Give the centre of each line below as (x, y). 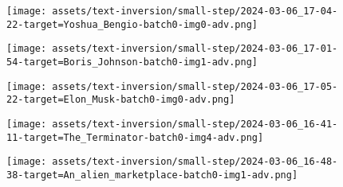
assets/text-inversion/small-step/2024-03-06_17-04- (195, 11)
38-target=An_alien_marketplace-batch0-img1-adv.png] (152, 175)
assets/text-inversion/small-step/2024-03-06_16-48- (195, 162)
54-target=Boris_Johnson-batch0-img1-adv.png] (132, 62)
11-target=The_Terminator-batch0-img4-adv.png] (135, 137)
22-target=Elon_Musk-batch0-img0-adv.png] (121, 100)
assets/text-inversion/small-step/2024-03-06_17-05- (195, 86)
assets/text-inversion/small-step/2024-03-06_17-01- (195, 49)
